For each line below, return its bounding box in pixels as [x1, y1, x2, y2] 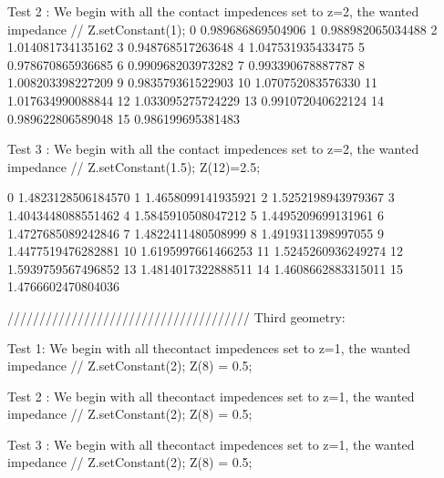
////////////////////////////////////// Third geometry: [7, 307, 346, 326]
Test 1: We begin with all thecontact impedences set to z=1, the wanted [7, 338, 410, 357]
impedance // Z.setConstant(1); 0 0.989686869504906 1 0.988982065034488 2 [7, 19, 438, 38]
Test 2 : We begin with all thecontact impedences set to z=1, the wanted [7, 386, 415, 405]
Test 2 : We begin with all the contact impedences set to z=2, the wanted [7, 2, 419, 20]
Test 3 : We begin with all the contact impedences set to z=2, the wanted [7, 139, 419, 158]
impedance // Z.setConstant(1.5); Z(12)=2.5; [7, 157, 261, 176]
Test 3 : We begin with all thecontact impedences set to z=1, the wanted [7, 434, 415, 453]
